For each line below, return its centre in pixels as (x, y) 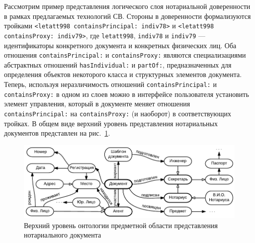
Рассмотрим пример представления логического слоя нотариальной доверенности (127, 6)
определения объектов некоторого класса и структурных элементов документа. (123, 74)
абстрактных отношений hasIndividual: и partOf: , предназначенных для (118, 64)
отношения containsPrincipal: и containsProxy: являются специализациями (125, 55)
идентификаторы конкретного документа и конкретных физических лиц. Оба (120, 45)
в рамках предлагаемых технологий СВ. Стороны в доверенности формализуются (127, 16)
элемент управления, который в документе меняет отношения (97, 104)
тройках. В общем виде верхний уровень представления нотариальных (111, 123)
